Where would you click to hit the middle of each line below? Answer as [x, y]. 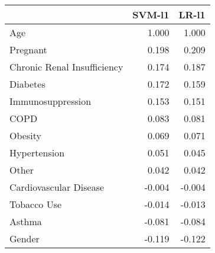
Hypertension [37, 153]
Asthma [26, 221]
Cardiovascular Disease [57, 187]
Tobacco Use [36, 204]
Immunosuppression [51, 101]
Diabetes [27, 84]
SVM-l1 [151, 15]
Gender [25, 238]
